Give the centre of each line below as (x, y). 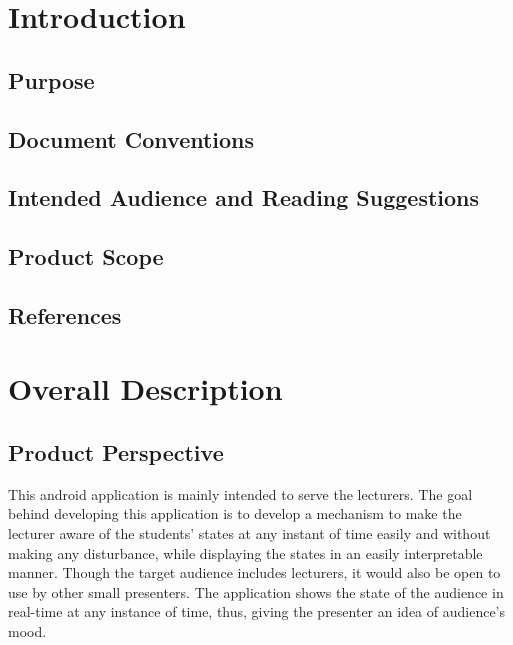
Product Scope (86, 256)
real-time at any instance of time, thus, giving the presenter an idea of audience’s (257, 611)
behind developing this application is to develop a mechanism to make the (235, 513)
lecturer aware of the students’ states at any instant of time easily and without (249, 533)
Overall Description (145, 388)
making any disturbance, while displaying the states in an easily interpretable (245, 552)
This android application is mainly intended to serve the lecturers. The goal (240, 493)
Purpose (51, 79)
